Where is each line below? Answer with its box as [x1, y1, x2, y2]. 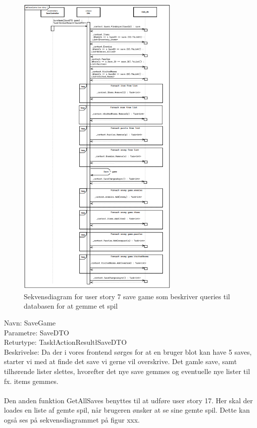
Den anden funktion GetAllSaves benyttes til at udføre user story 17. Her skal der [4, 395, 253, 405]
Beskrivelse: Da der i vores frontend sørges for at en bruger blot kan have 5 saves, [4, 346, 252, 357]
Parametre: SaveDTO [4, 327, 69, 337]
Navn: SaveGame [4, 317, 56, 327]
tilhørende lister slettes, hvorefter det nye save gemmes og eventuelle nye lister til [4, 366, 250, 376]
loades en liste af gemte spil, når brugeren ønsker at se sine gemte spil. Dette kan [4, 405, 250, 415]
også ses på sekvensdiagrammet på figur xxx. [4, 414, 140, 425]
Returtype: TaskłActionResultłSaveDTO [4, 337, 127, 347]
